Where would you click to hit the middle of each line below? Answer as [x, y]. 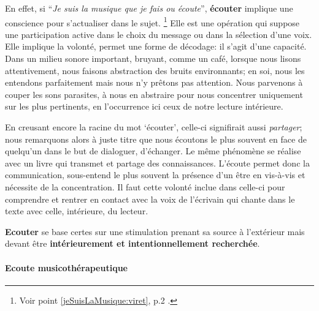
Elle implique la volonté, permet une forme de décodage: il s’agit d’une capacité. [156, 46]
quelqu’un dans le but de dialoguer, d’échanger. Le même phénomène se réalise [153, 151]
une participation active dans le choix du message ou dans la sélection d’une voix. [159, 34]
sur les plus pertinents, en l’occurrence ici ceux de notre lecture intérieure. [144, 106]
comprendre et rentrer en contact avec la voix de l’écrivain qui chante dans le [150, 199]
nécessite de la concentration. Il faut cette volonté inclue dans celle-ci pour [145, 186]
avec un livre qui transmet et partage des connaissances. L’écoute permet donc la [157, 163]
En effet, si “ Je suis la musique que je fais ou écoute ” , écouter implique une [149, 8]
